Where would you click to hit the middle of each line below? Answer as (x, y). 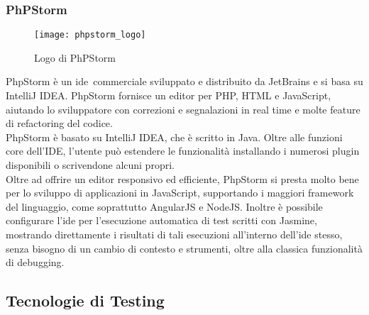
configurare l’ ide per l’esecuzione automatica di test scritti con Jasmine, (161, 220)
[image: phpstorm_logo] (90, 35)
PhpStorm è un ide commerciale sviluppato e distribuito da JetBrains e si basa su (184, 81)
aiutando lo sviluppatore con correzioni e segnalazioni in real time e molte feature (183, 109)
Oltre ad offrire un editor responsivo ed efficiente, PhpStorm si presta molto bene (182, 178)
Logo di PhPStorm (75, 57)
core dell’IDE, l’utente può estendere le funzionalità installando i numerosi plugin (183, 151)
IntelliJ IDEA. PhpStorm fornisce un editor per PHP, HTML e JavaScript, (169, 95)
